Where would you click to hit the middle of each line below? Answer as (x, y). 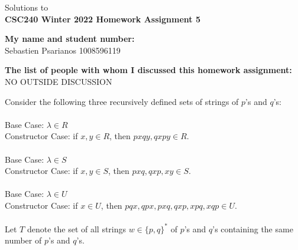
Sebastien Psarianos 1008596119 (63, 50)
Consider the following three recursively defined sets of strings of (122, 101)
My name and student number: (70, 39)
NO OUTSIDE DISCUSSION (59, 81)
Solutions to (27, 7)
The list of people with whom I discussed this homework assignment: (148, 70)
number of (23, 240)
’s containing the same (253, 228)
